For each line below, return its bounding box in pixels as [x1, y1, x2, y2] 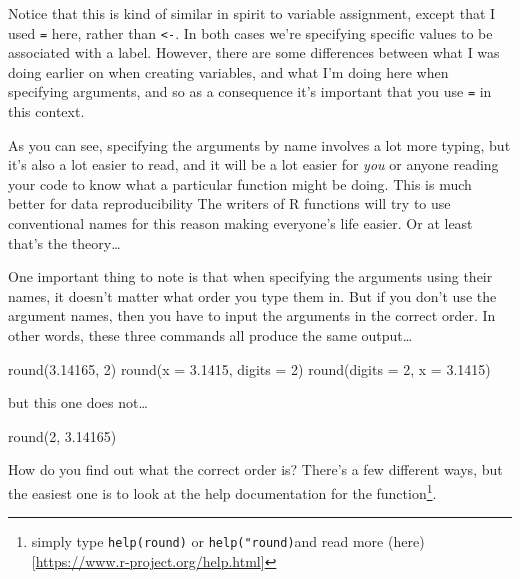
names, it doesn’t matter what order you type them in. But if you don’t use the [8, 285, 497, 306]
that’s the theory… [8, 232, 121, 253]
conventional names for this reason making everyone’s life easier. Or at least [8, 213, 473, 234]
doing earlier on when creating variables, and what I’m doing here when [8, 61, 449, 82]
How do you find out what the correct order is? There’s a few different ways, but [8, 459, 503, 480]
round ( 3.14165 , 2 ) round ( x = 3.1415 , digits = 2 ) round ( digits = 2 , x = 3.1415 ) [8, 358, 491, 379]
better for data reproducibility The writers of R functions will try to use [8, 193, 451, 214]
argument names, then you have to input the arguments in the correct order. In [8, 305, 496, 326]
